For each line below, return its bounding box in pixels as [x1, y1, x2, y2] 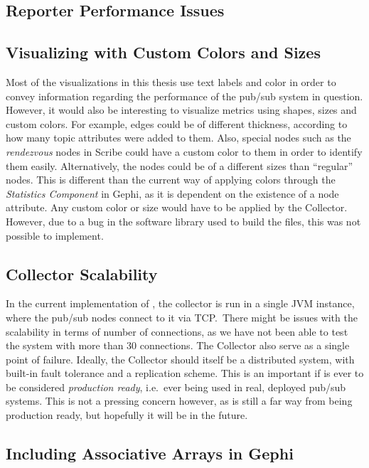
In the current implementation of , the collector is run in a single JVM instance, [6, 296, 355, 311]
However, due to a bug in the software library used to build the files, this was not [6, 213, 361, 228]
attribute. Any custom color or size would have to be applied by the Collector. [6, 200, 348, 215]
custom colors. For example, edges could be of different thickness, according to [6, 116, 348, 131]
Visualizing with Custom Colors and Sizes [6, 41, 321, 63]
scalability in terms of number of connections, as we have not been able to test [6, 324, 348, 339]
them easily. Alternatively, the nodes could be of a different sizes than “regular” [6, 158, 353, 173]
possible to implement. [6, 228, 104, 243]
